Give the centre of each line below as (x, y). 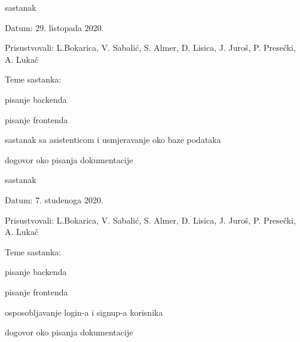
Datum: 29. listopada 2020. (54, 27)
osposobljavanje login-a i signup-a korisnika (84, 312)
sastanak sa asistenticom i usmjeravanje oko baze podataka (113, 140)
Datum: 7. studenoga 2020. (54, 199)
